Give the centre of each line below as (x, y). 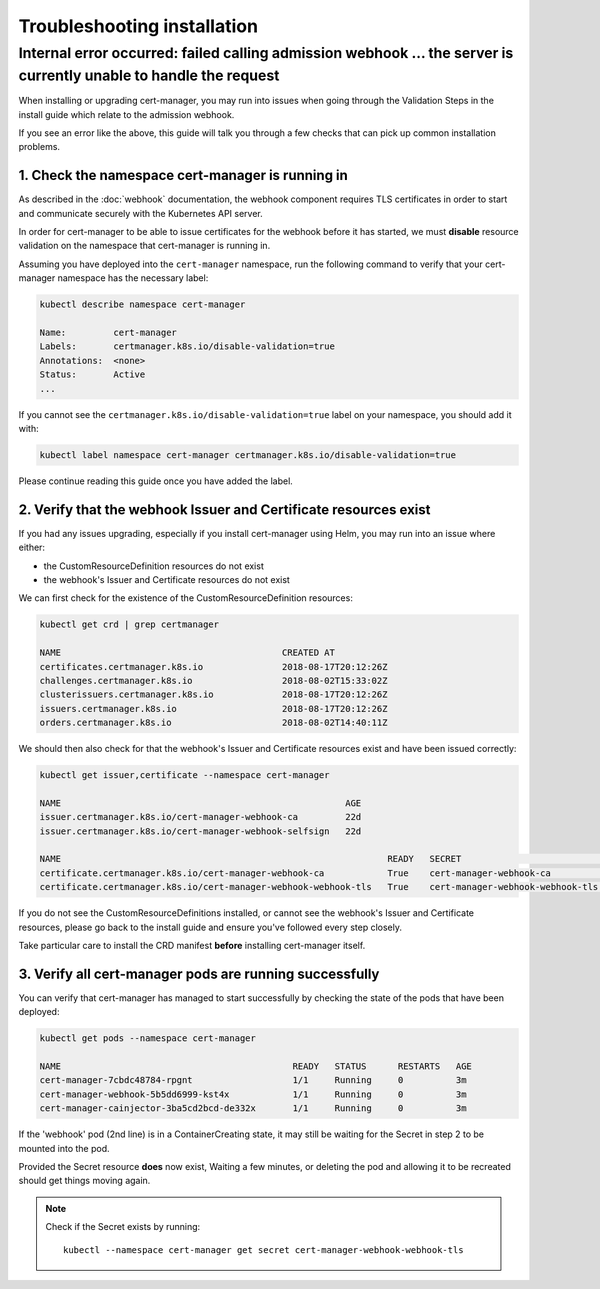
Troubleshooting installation (138, 26)
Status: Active (92, 374)
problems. (39, 147)
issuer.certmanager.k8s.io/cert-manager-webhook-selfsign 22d (200, 831)
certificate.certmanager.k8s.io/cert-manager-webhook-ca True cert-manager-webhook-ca (295, 873)
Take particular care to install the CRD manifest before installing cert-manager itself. (192, 945)
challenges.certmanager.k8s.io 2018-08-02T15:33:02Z (213, 680)
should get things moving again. (84, 1181)
